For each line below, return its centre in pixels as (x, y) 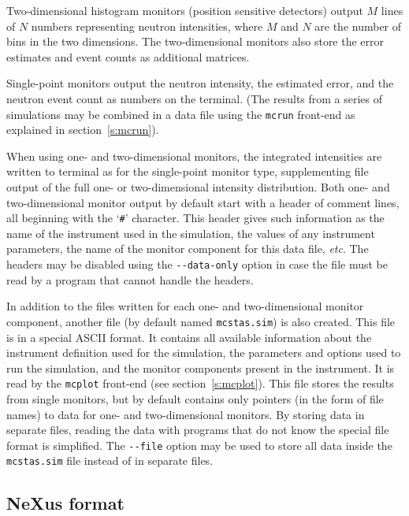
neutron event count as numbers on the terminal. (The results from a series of (195, 98)
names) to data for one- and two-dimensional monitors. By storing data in (186, 414)
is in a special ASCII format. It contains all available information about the (189, 337)
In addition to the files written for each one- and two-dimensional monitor (185, 306)
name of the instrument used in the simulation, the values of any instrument (191, 233)
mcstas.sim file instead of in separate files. (110, 460)
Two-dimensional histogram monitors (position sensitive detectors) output (185, 10)
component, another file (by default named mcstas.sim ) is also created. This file (201, 321)
